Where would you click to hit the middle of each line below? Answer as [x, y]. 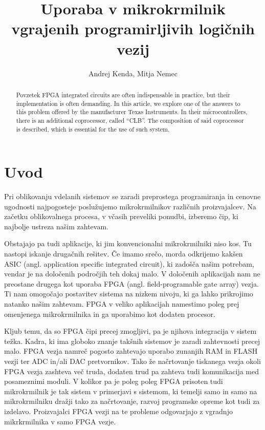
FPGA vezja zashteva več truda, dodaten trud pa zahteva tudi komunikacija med [132, 371]
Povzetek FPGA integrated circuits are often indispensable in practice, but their [123, 94]
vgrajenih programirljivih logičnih [133, 28]
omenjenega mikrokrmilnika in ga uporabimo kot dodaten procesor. [110, 314]
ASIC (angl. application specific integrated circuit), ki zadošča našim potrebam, [129, 263]
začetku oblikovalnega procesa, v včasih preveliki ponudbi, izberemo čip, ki [121, 216]
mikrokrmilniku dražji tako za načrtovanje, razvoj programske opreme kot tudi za [132, 401]
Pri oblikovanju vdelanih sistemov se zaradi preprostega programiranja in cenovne [132, 196]
